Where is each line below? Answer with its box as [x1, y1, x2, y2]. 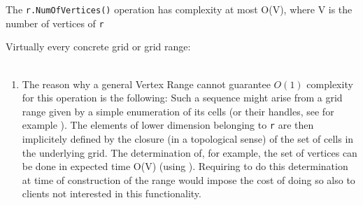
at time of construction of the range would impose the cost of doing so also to [22, 172, 355, 187]
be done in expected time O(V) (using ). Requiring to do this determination [22, 159, 348, 174]
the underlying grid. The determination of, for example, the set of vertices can [22, 145, 357, 160]
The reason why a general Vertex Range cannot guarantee [22, 76, 271, 91]
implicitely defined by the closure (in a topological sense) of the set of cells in [22, 131, 354, 146]
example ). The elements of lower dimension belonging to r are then [22, 118, 314, 132]
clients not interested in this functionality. [22, 186, 201, 201]
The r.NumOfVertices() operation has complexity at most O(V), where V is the [6, 2, 353, 16]
